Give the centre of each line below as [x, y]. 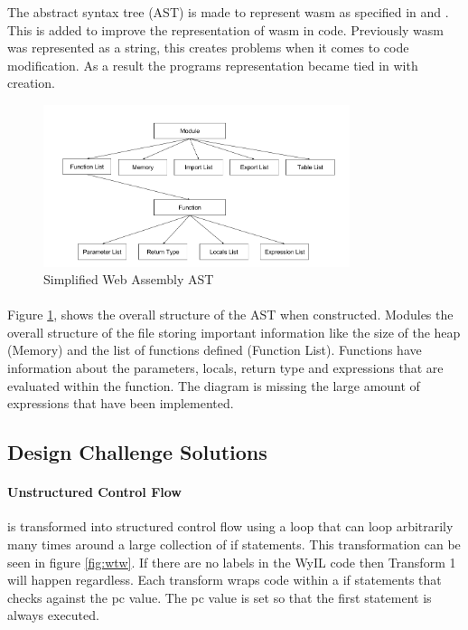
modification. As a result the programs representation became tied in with [213, 65]
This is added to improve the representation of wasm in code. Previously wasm [225, 29]
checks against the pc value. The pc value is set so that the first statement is [220, 597]
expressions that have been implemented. [121, 403]
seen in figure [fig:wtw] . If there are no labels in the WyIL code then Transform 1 [232, 562]
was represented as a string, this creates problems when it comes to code [208, 48]
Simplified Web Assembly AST [129, 279]
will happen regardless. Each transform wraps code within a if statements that [225, 580]
